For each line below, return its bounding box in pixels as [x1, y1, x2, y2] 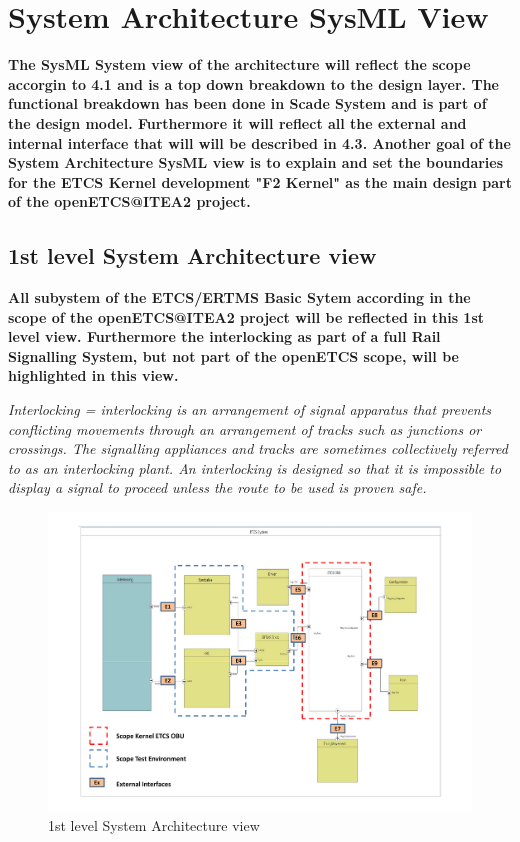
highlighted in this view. [8, 365, 179, 386]
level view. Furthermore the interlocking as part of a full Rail [8, 326, 441, 347]
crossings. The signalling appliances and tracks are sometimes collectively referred [8, 438, 508, 459]
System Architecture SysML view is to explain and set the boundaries [8, 152, 504, 173]
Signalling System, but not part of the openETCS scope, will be [8, 345, 459, 366]
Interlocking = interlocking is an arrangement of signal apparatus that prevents [8, 399, 492, 420]
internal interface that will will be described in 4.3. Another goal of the [8, 132, 511, 153]
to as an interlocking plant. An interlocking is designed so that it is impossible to [8, 457, 502, 478]
